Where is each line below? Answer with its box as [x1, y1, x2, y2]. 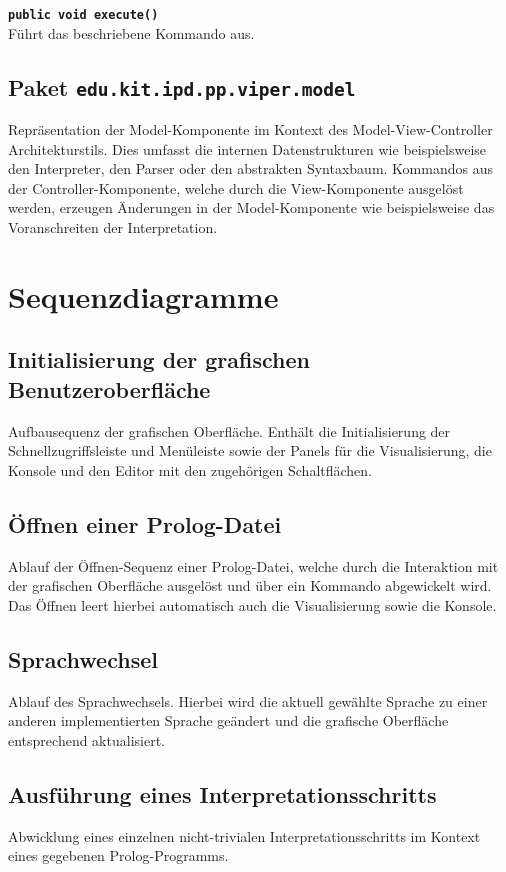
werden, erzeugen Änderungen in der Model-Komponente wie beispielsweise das [8, 197, 495, 218]
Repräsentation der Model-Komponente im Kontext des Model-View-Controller [8, 119, 493, 140]
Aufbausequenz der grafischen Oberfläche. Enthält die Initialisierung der [8, 420, 451, 441]
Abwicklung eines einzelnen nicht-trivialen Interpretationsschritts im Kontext [8, 825, 481, 846]
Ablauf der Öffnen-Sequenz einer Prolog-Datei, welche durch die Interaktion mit [8, 555, 499, 576]
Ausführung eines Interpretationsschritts [8, 778, 437, 809]
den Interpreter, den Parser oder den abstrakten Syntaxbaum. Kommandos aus [8, 158, 493, 179]
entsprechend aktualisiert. [8, 729, 165, 750]
